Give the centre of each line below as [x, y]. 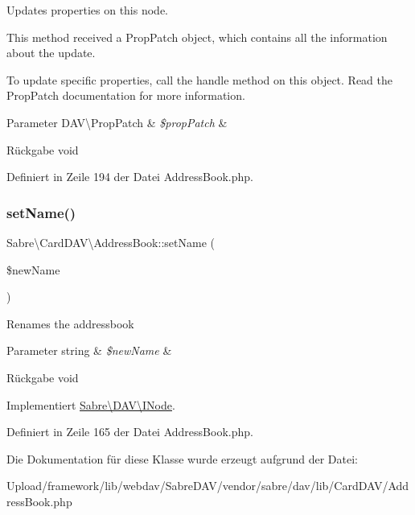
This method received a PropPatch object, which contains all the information [197, 37]
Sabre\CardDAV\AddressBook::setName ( [111, 242]
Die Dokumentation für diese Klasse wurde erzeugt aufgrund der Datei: [182, 458]
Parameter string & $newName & [89, 350]
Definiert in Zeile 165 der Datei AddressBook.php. [130, 432]
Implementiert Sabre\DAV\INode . [91, 404]
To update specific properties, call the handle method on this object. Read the [200, 79]
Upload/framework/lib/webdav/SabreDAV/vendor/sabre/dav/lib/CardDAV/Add [208, 486]
